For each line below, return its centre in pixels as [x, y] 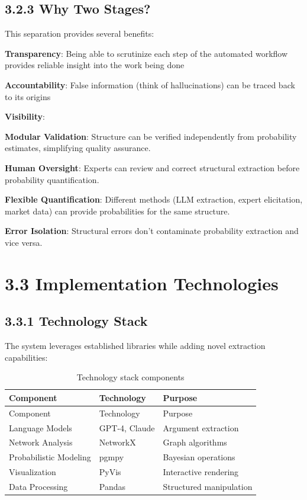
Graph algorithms [195, 442]
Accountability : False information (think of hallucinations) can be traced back [150, 84]
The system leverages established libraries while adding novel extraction [135, 346]
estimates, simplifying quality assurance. [78, 148]
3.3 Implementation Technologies [142, 283]
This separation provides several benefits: [80, 33]
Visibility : [25, 116]
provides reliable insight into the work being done [95, 65]
